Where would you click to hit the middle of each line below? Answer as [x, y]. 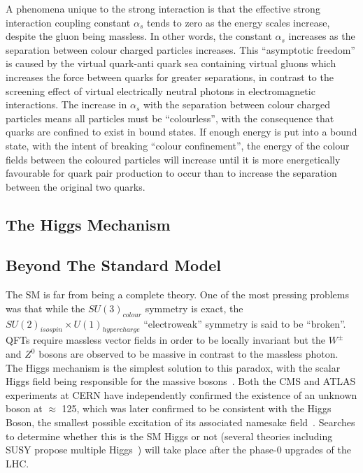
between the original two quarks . [76, 186]
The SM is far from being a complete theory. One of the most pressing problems [177, 294]
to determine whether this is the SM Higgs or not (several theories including [169, 436]
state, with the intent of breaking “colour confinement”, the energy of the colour [178, 145]
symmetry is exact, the [194, 308]
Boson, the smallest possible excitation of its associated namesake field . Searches [180, 422]
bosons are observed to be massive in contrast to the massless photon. [188, 354]
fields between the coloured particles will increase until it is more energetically [173, 159]
